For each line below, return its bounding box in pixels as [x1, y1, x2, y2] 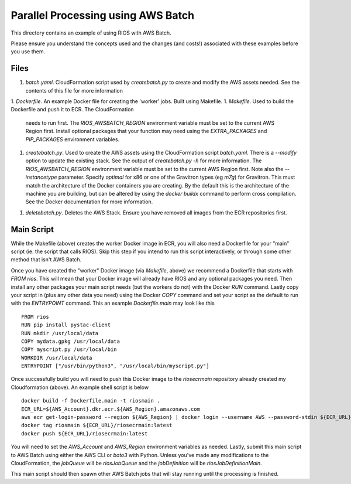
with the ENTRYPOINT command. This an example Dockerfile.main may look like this [11, 299, 215, 307]
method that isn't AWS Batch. [11, 256, 82, 263]
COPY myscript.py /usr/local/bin [21, 346, 117, 353]
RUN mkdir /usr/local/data [21, 330, 99, 336]
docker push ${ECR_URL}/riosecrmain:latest [21, 430, 148, 437]
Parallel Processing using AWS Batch [11, 9, 195, 22]
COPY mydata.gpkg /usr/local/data [21, 338, 120, 345]
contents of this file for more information [25, 87, 123, 94]
